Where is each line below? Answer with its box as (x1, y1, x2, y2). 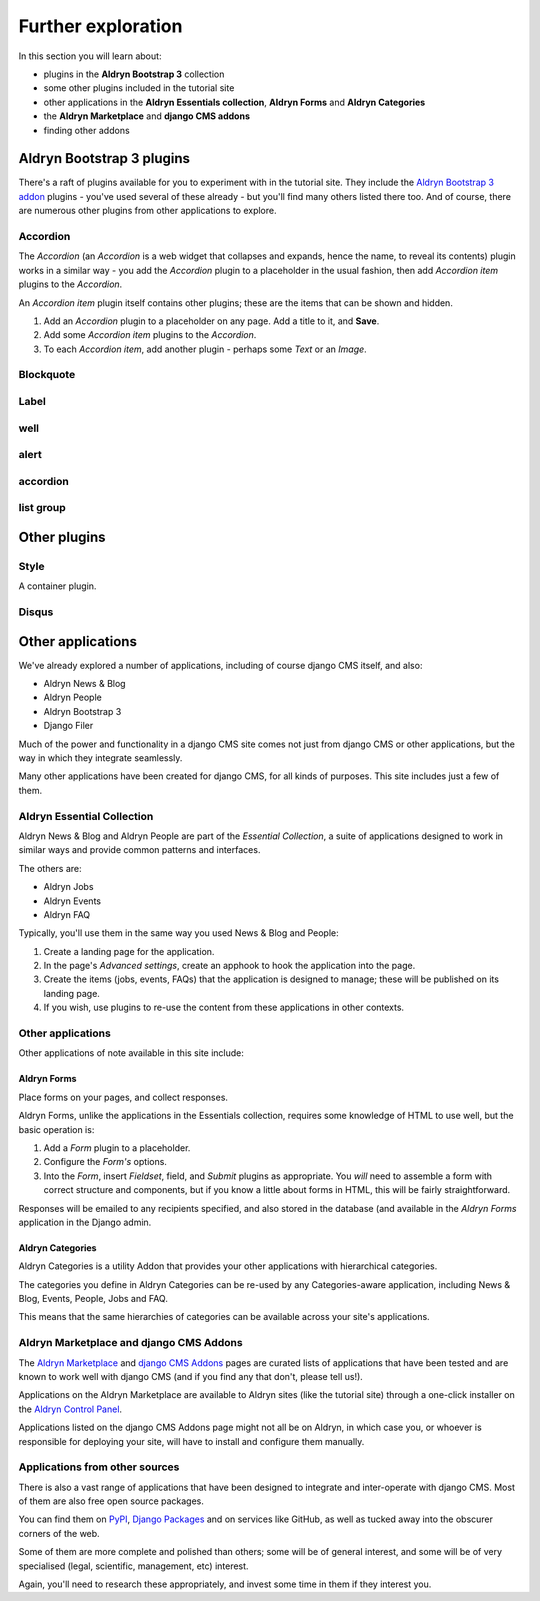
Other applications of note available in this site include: (18, 1047, 245, 1059)
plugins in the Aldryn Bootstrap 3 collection (43, 68, 225, 80)
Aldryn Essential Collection (18, 809, 154, 823)
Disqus (18, 605, 54, 619)
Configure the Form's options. (43, 1156, 167, 1168)
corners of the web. (18, 1527, 100, 1539)
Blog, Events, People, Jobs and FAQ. (18, 1293, 169, 1305)
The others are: (18, 862, 82, 874)
